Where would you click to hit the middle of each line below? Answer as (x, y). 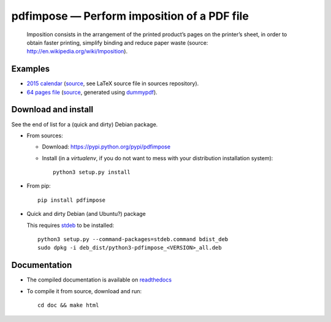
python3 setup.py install (92, 172)
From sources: (45, 136)
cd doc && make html (68, 305)
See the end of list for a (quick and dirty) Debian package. (85, 124)
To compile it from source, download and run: (84, 291)
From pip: (39, 186)
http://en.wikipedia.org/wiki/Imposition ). (77, 52)
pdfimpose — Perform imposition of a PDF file (130, 16)
